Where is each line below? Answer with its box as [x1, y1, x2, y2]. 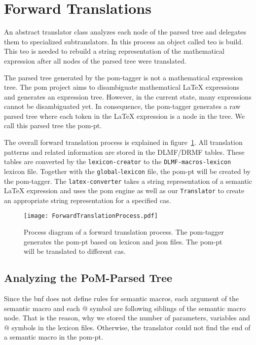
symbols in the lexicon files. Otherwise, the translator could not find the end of [11, 322, 251, 332]
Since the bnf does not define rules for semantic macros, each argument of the [4, 293, 239, 304]
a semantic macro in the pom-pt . [4, 332, 103, 342]
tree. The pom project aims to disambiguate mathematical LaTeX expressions [4, 82, 240, 92]
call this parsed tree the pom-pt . [4, 120, 102, 131]
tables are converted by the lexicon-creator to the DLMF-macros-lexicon [4, 156, 231, 167]
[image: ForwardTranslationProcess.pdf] [24, 212, 158, 220]
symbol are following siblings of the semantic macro [90, 303, 246, 313]
